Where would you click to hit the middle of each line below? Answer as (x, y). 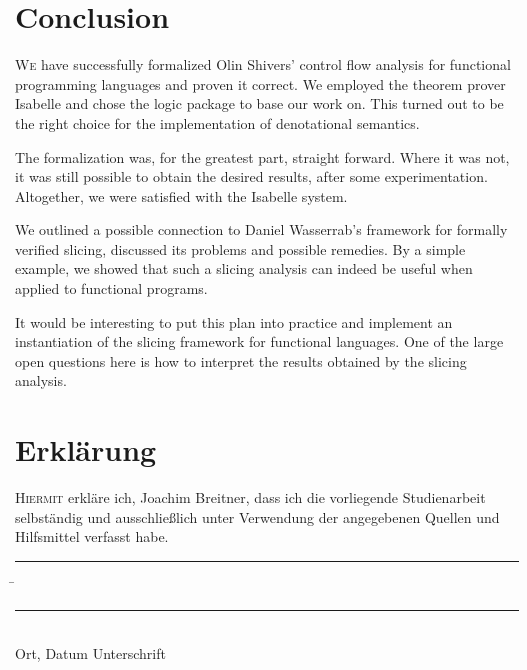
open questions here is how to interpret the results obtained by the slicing (241, 360)
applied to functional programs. (111, 288)
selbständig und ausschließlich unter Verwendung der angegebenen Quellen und (257, 516)
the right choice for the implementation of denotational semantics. (217, 122)
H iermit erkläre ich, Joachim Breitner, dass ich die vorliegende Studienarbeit (250, 497)
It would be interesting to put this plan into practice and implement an (234, 321)
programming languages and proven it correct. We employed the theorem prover (260, 83)
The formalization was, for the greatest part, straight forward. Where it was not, (262, 156)
